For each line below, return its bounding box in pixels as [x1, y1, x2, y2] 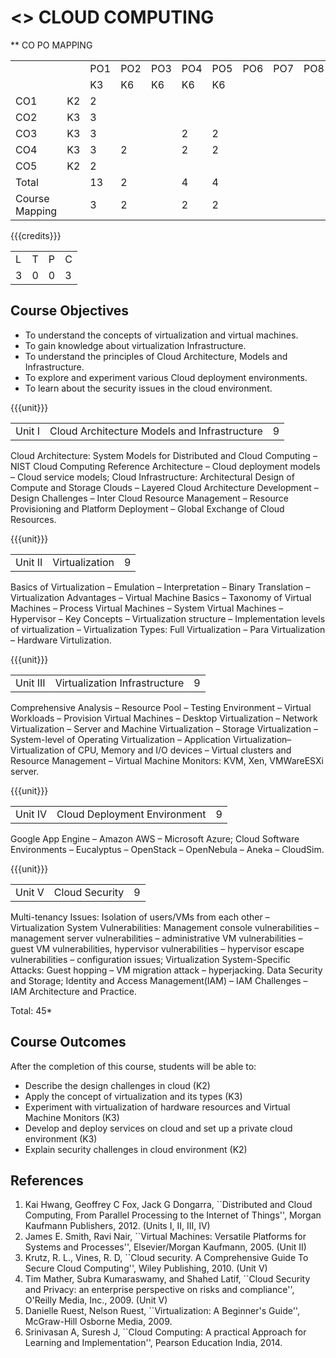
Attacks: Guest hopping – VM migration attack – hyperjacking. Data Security [10, 964, 323, 976]
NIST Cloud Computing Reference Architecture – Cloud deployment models [10, 460, 321, 472]
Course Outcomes [10, 1034, 127, 1051]
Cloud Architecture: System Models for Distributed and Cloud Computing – [10, 449, 318, 461]
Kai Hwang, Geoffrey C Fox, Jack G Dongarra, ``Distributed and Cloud [24, 1199, 313, 1211]
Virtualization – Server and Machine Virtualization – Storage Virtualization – [10, 722, 318, 735]
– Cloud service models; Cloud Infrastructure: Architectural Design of [10, 471, 295, 483]
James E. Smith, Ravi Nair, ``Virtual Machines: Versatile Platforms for [24, 1231, 307, 1243]
